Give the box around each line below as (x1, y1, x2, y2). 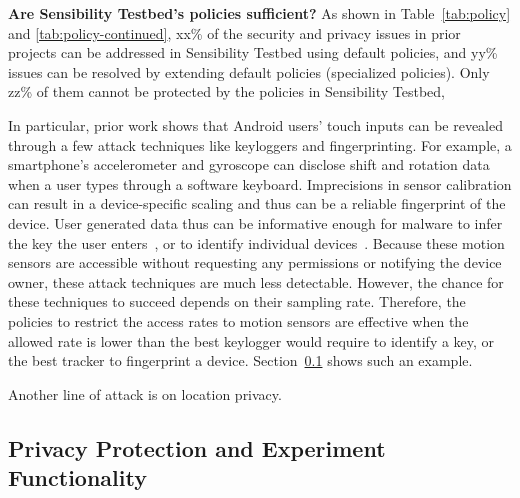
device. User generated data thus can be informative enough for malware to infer (8, 212, 503, 233)
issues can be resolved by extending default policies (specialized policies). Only (8, 61, 490, 82)
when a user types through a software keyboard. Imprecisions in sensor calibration (8, 173, 512, 194)
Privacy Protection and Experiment (8, 432, 386, 463)
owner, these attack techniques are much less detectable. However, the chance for (8, 271, 504, 292)
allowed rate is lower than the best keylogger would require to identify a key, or (8, 330, 495, 351)
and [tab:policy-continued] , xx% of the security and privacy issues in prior (8, 22, 461, 43)
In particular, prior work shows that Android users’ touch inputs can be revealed (8, 114, 504, 135)
